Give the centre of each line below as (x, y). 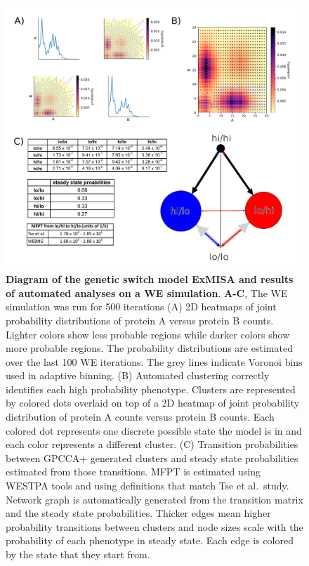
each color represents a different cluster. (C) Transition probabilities (152, 444)
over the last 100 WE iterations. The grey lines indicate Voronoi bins (154, 361)
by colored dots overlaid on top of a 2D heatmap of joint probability (153, 403)
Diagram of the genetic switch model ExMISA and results (150, 279)
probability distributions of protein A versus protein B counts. (140, 320)
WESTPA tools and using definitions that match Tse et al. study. (147, 486)
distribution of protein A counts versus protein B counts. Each (140, 417)
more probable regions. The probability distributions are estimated (149, 348)
